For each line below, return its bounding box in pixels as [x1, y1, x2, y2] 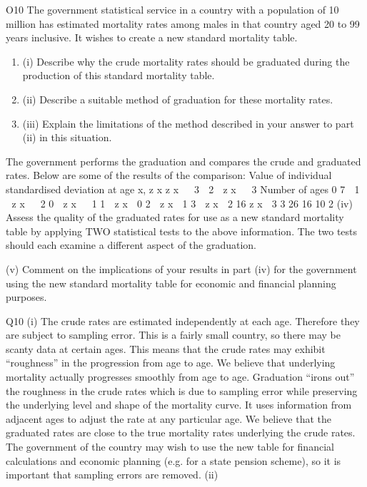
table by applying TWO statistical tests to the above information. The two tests [6, 223, 358, 238]
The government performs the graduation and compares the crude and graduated [6, 153, 361, 168]
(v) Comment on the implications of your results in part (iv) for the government [6, 261, 357, 276]
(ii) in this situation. [22, 130, 112, 145]
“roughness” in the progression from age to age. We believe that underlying [6, 355, 336, 370]
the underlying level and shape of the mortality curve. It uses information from [6, 397, 352, 412]
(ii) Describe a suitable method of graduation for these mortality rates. [22, 91, 333, 106]
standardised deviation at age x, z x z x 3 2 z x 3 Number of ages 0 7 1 [6, 181, 360, 196]
